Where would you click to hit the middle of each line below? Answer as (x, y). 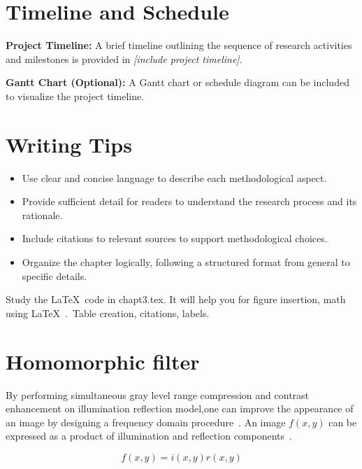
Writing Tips (69, 144)
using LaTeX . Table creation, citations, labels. (108, 313)
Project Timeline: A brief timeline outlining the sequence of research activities (179, 45)
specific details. (55, 275)
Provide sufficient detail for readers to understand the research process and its (189, 201)
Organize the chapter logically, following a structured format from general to (186, 262)
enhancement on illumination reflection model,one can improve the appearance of (180, 408)
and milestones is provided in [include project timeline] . (124, 58)
